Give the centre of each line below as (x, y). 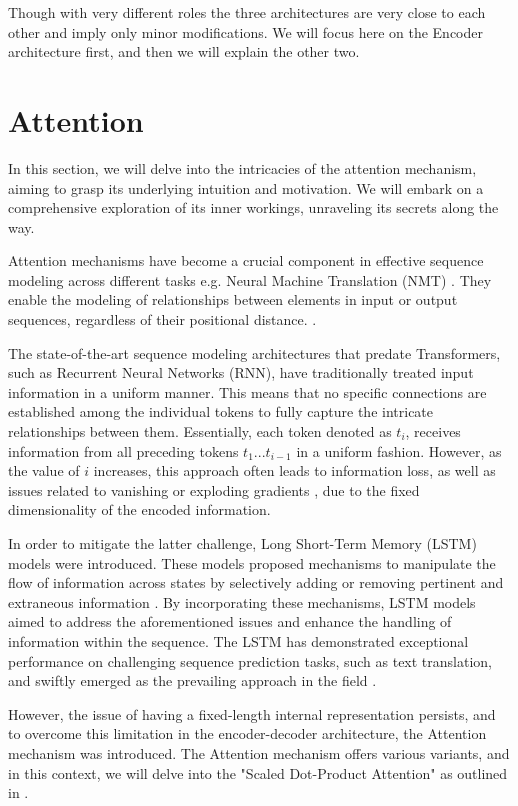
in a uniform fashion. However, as (399, 450)
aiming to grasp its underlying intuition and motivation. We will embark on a (246, 187)
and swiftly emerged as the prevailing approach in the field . (192, 680)
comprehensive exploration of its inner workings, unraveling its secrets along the (253, 207)
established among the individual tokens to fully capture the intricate (221, 411)
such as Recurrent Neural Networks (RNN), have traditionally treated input (241, 372)
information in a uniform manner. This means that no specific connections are (247, 391)
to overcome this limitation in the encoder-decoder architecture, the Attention (247, 733)
